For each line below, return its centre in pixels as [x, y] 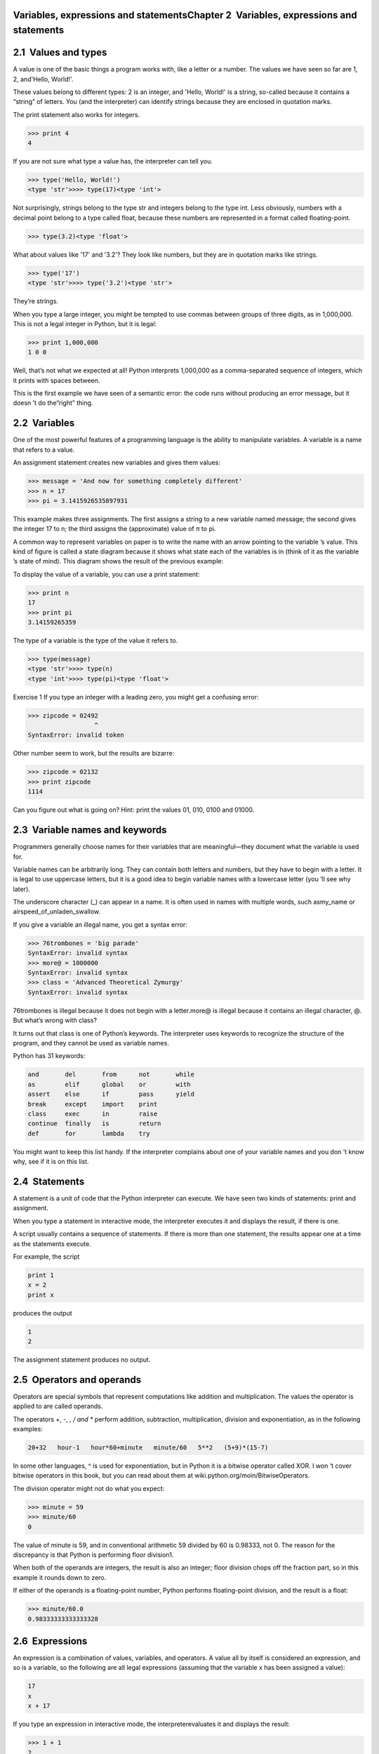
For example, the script [46, 1257]
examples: [28, 1429]
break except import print [93, 1104]
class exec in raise [93, 1113]
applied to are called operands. [58, 1406]
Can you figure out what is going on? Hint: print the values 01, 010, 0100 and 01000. [134, 810]
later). [22, 889]
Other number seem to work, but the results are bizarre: [94, 754]
